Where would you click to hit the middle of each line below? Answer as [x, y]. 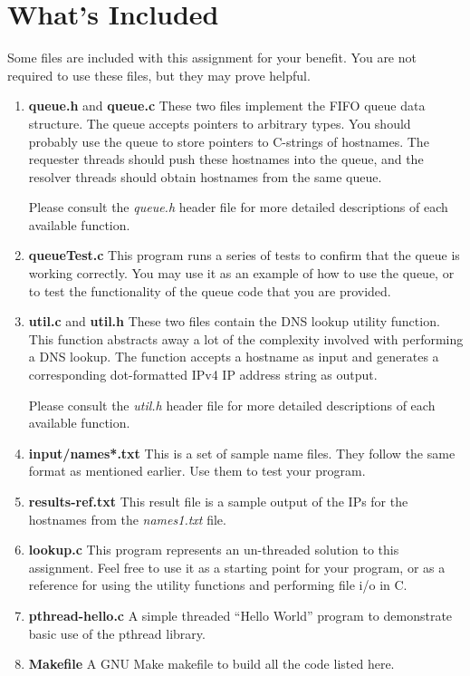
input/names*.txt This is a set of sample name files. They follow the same [242, 453]
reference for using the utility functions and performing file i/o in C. [218, 585]
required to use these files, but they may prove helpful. [159, 75]
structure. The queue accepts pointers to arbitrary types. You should [220, 123]
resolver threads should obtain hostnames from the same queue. [205, 176]
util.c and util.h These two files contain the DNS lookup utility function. [234, 321]
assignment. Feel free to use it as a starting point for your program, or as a [237, 567]
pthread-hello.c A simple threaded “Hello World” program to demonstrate [240, 615]
